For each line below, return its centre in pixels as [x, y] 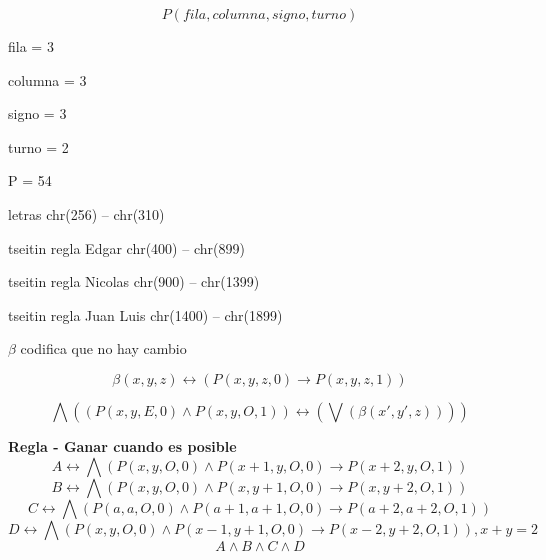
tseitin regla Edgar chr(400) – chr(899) [126, 247]
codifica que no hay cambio [103, 348]
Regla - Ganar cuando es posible [122, 445]
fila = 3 [31, 46]
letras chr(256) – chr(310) [86, 213]
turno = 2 [38, 146]
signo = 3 [37, 113]
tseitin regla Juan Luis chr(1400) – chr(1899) [145, 314]
